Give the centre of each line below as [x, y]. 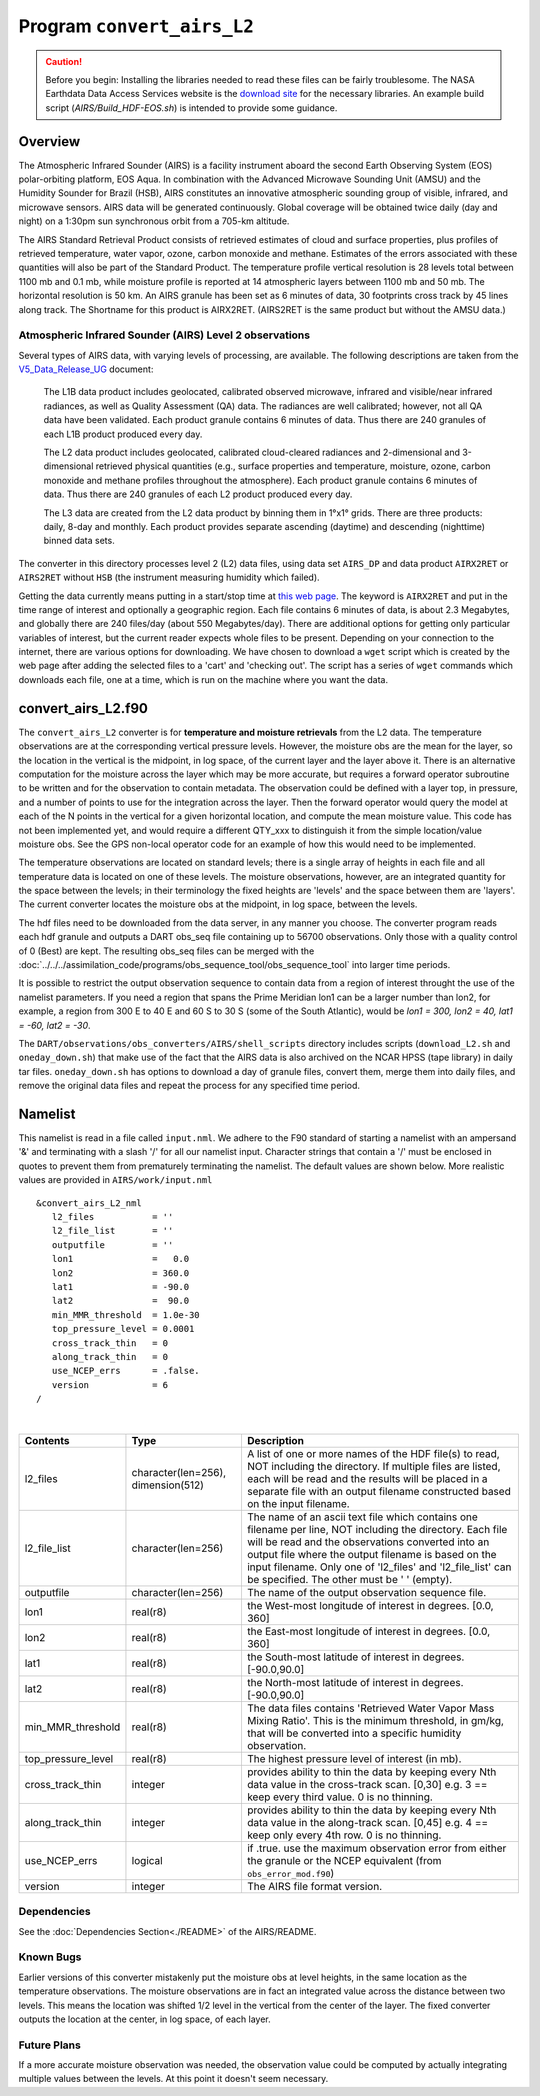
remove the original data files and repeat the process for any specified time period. [189, 1086]
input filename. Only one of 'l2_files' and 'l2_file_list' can [379, 1567]
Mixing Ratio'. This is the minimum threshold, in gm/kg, [375, 1720]
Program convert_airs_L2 [136, 26]
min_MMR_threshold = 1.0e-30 [125, 1314]
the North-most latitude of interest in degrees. [355, 1682]
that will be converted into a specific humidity [354, 1733]
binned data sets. [79, 541]
